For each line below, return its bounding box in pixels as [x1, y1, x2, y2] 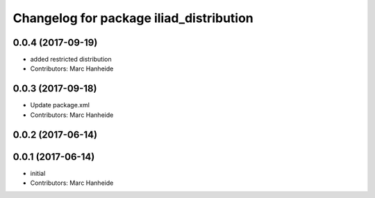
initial [30, 169, 46, 177]
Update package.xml [30, 101, 90, 109]
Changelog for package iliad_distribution [12, 10, 253, 26]
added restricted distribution [30, 55, 112, 64]
